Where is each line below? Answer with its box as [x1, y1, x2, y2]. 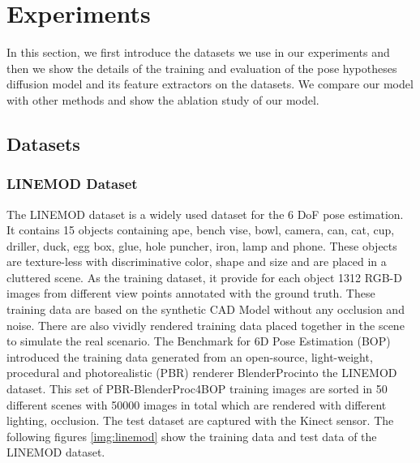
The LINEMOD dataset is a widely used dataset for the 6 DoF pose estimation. [6, 205, 404, 222]
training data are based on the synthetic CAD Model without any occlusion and [6, 301, 405, 318]
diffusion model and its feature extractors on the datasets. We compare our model [6, 75, 414, 92]
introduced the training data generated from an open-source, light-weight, [6, 348, 373, 365]
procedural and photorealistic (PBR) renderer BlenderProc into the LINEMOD [6, 364, 397, 381]
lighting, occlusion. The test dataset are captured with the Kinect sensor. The [6, 412, 394, 429]
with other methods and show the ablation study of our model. [6, 91, 319, 108]
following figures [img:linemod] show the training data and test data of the [6, 427, 377, 444]
